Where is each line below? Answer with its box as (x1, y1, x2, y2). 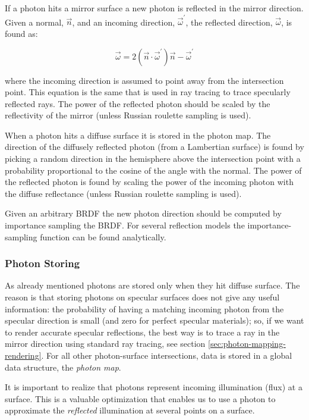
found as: (5, 27, 38, 39)
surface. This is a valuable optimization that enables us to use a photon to (5, 392, 276, 405)
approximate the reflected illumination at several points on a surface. (5, 404, 255, 416)
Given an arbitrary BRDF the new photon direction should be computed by (5, 207, 282, 220)
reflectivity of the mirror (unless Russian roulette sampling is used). (5, 109, 251, 121)
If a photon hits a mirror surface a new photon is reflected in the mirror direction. (5, 2, 304, 14)
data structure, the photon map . (5, 361, 121, 373)
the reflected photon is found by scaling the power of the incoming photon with (5, 175, 294, 188)
